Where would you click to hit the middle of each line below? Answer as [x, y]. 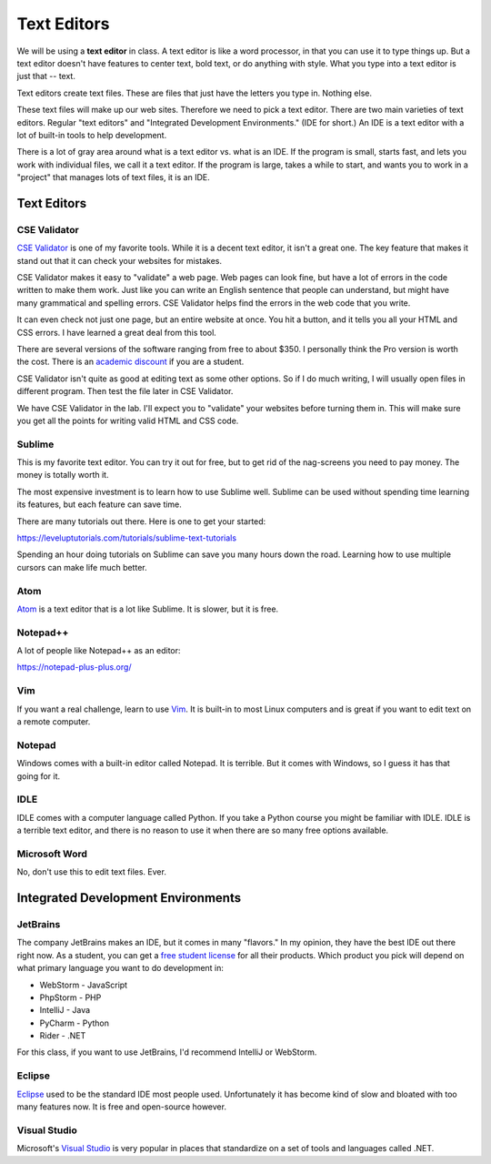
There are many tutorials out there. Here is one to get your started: [141, 521]
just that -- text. [46, 76]
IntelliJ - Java [65, 1010]
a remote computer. [54, 721]
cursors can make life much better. [82, 567]
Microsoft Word [52, 854]
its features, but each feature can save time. [99, 504]
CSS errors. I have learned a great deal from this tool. [117, 332]
